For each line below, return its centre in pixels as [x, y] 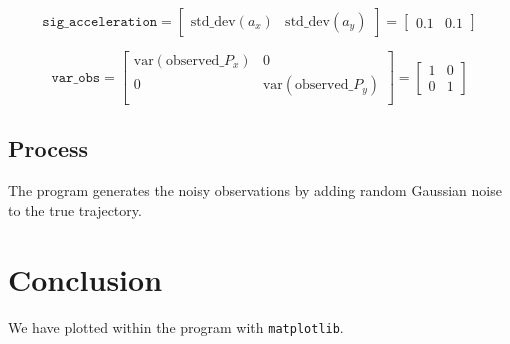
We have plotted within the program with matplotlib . [176, 326]
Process [48, 148]
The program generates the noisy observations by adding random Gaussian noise [255, 190]
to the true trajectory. [75, 209]
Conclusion [85, 278]
